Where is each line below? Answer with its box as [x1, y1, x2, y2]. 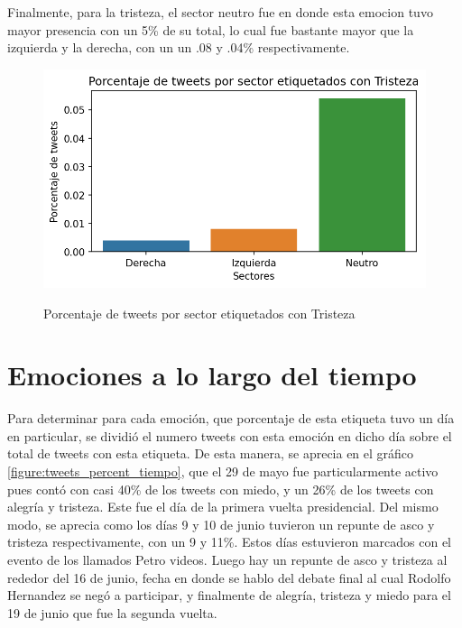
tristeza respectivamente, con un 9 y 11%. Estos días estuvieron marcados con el [7, 532, 451, 551]
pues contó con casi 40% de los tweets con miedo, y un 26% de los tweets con [7, 479, 434, 498]
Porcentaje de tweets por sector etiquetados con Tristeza [43, 303, 356, 322]
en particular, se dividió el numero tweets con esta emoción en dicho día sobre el [7, 426, 452, 445]
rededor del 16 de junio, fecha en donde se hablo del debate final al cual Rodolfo [7, 568, 451, 586]
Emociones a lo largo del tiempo [7, 356, 417, 393]
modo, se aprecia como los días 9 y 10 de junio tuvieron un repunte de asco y [7, 514, 435, 533]
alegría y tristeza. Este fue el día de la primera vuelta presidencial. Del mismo [7, 497, 439, 516]
